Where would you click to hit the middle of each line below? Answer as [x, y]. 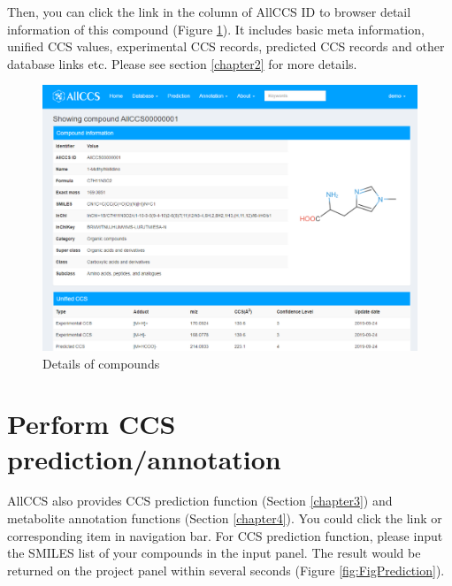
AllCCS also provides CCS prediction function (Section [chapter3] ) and [200, 501]
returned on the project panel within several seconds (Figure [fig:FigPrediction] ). [226, 570]
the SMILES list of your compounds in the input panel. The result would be [214, 553]
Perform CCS [92, 424]
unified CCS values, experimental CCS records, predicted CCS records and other [226, 46]
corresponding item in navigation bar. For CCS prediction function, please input [225, 535]
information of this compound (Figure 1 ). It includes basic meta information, [216, 29]
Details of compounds [101, 363]
